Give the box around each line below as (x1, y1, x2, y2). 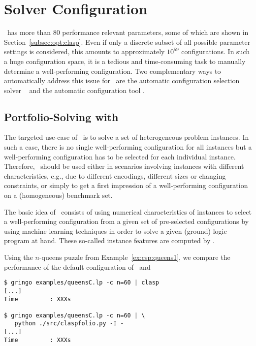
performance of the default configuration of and (4, 261, 151, 272)
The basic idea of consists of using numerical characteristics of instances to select (4, 206, 252, 217)
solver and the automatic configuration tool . (4, 85, 145, 95)
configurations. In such (181, 46, 250, 57)
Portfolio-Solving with (4, 109, 119, 124)
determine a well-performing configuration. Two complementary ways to (4, 65, 221, 76)
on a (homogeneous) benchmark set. (4, 190, 113, 200)
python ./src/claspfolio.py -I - (14, 320, 124, 327)
